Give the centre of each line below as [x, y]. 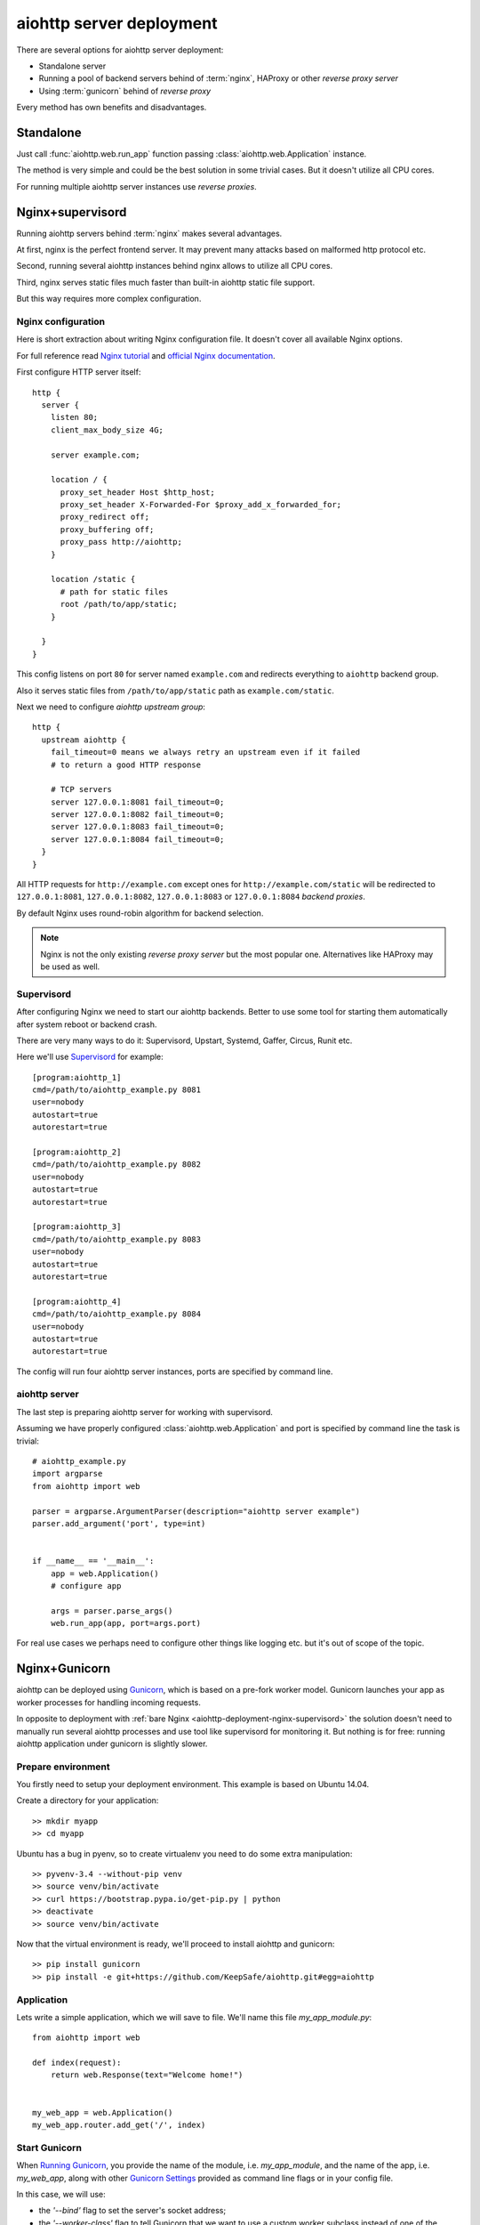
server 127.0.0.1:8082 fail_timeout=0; [137, 815]
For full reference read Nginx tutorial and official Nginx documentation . [146, 355]
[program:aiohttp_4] [77, 1301]
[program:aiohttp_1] [77, 1077]
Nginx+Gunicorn [64, 1669]
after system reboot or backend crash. [87, 1024]
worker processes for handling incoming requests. [109, 1702]
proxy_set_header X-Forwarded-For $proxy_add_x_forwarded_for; [201, 505]
